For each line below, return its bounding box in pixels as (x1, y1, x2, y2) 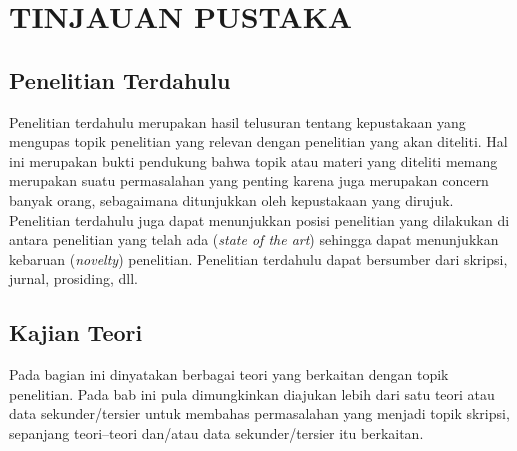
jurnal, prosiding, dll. (9, 268, 138, 289)
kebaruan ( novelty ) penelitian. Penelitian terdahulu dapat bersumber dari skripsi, (9, 248, 508, 269)
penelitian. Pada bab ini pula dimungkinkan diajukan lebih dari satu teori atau (9, 383, 495, 404)
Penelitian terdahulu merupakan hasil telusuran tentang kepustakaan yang (9, 111, 466, 132)
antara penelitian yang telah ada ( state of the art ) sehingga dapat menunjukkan (9, 229, 499, 250)
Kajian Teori (9, 317, 143, 348)
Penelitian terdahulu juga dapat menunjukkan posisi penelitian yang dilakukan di (9, 209, 510, 230)
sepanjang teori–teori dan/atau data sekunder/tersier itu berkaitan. (9, 422, 424, 443)
